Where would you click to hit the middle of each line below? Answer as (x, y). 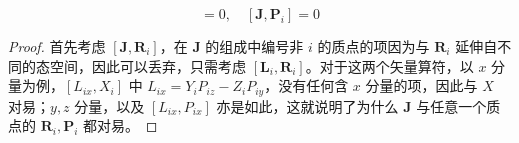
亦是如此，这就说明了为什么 (307, 105)
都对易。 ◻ (120, 125)
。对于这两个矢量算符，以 (389, 65)
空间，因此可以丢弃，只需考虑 (147, 65)
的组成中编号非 (254, 46)
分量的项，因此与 (421, 85)
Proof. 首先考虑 (57, 46)
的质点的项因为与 (373, 46)
